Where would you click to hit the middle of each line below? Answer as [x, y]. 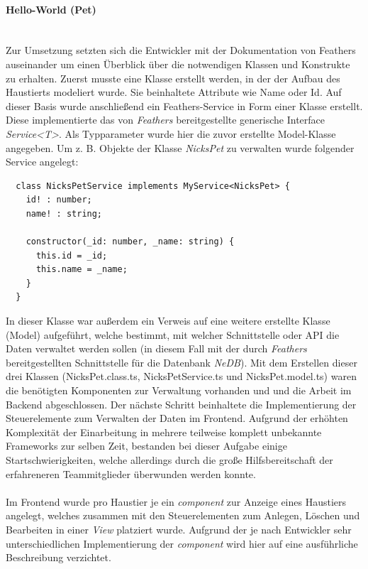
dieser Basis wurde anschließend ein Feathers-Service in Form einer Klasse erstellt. [184, 105]
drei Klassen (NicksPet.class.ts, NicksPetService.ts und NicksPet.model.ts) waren [181, 376]
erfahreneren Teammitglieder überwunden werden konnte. [131, 473]
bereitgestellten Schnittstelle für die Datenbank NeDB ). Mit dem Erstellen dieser [182, 362]
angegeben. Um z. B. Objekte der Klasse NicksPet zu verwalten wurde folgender [180, 147]
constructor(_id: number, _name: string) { [130, 242]
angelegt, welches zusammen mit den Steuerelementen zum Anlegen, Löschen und [183, 515]
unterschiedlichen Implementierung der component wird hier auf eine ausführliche [182, 543]
